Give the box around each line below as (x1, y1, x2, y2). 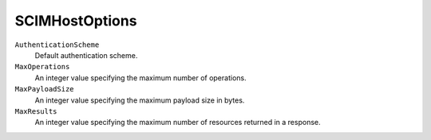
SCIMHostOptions (14, 12, 137, 29)
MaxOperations (14, 62, 70, 72)
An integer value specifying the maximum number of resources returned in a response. (34, 118, 321, 127)
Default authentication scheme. (34, 50, 138, 60)
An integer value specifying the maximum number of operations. (34, 72, 247, 83)
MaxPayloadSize (14, 84, 75, 94)
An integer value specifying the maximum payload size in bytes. (34, 95, 245, 105)
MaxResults (14, 107, 57, 115)
